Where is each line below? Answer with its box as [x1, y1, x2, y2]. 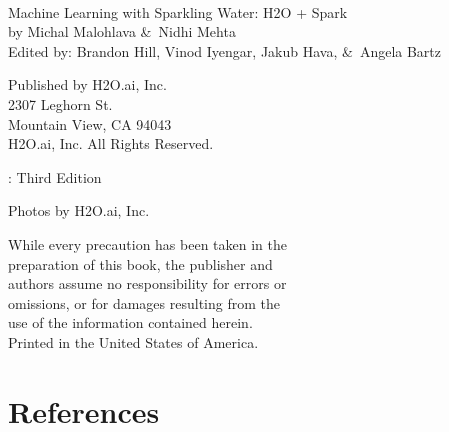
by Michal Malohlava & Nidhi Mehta [8, 21, 236, 42]
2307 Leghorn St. [8, 93, 113, 114]
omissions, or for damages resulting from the [8, 292, 280, 313]
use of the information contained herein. [8, 312, 253, 333]
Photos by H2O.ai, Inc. [8, 200, 150, 221]
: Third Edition [8, 166, 102, 187]
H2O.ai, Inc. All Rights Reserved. [8, 133, 214, 154]
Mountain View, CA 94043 [8, 113, 172, 134]
